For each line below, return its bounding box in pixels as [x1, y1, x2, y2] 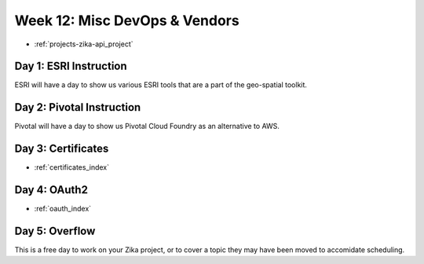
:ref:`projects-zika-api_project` [34, 39, 133, 49]
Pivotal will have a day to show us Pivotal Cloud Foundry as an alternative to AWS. [14, 122, 280, 131]
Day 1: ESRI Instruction [14, 60, 127, 73]
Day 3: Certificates [14, 142, 109, 156]
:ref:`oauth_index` [34, 204, 92, 214]
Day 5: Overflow [14, 224, 96, 237]
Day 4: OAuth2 [14, 183, 88, 196]
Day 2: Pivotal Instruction [14, 101, 141, 114]
